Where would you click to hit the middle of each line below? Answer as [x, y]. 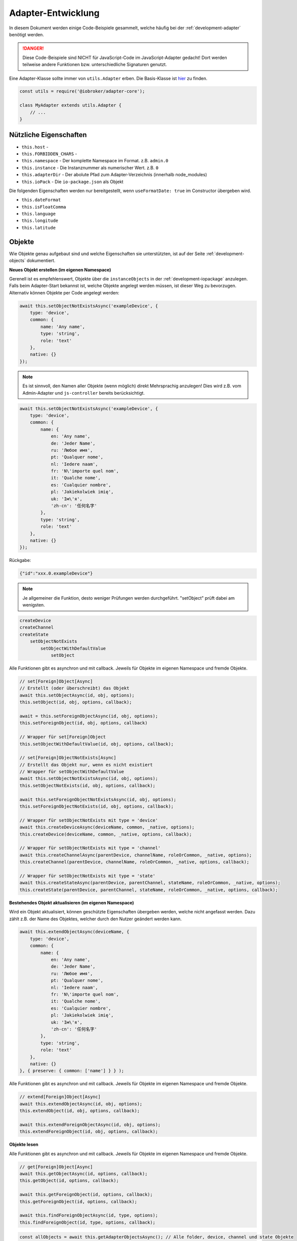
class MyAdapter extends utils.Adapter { [71, 105]
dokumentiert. [41, 261]
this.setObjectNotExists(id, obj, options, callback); [87, 785]
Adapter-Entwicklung [54, 13]
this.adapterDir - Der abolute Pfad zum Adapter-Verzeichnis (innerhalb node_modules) [114, 175]
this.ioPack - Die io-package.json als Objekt [73, 182]
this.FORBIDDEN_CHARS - [49, 153]
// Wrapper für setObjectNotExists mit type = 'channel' [90, 848]
